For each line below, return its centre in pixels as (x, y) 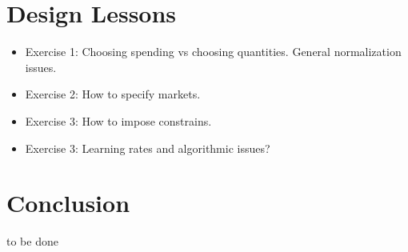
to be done (32, 241)
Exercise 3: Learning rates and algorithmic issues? (148, 148)
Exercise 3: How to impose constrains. (118, 120)
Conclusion (68, 203)
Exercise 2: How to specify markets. (113, 94)
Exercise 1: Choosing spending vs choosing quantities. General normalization (213, 52)
